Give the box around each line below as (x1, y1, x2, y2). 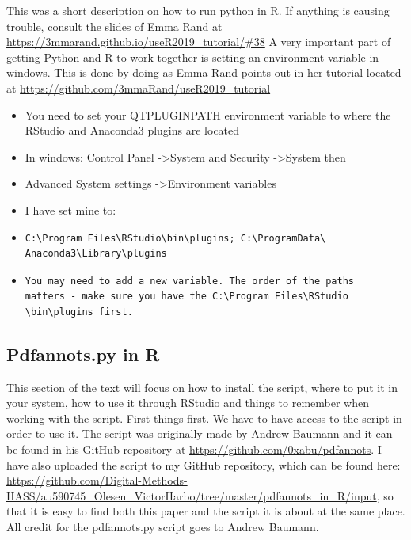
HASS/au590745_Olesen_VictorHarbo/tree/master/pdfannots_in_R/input (6, 487, 377, 504)
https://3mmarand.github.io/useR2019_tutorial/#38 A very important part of (6, 33, 391, 50)
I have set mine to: (25, 201, 116, 218)
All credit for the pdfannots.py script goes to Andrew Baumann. (6, 519, 319, 535)
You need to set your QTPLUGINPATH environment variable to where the (25, 106, 391, 123)
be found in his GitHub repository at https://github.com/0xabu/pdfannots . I (6, 441, 382, 458)
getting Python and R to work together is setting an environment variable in (6, 48, 379, 65)
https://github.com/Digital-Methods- (6, 472, 188, 489)
